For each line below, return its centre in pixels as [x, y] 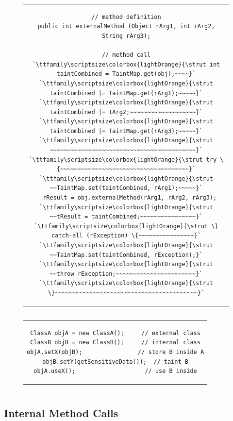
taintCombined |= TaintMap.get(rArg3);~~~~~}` [126, 131]
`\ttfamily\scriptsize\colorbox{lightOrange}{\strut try [123, 160]
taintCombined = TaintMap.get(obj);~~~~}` [126, 74]
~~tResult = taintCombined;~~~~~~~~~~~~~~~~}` [126, 217]
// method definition [126, 17]
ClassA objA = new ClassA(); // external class [115, 333]
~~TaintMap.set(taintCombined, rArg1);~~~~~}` [126, 188]
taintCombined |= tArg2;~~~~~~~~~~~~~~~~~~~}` [126, 112]
